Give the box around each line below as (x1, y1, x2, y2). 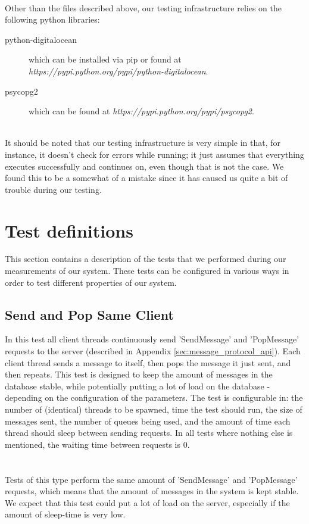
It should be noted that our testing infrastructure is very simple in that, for (5, 136, 281, 149)
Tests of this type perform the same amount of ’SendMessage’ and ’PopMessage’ (5, 473, 298, 485)
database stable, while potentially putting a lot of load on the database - (5, 379, 270, 392)
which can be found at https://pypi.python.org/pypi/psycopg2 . (29, 105, 254, 117)
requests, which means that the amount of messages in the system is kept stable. (5, 485, 299, 497)
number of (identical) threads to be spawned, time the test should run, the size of (5, 403, 302, 415)
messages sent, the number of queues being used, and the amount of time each (5, 414, 291, 427)
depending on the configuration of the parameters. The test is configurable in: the (5, 391, 303, 404)
